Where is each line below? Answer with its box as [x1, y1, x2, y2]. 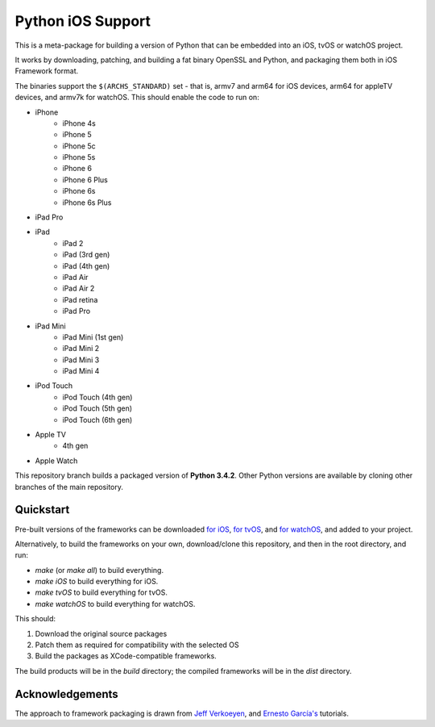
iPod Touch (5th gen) [62, 403, 133, 413]
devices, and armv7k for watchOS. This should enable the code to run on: [14, 93, 259, 102]
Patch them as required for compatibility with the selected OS [35, 640, 239, 650]
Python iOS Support [14, 12, 151, 30]
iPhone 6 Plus [62, 174, 108, 185]
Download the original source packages [35, 629, 168, 638]
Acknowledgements [14, 687, 118, 701]
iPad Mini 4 [62, 366, 100, 376]
